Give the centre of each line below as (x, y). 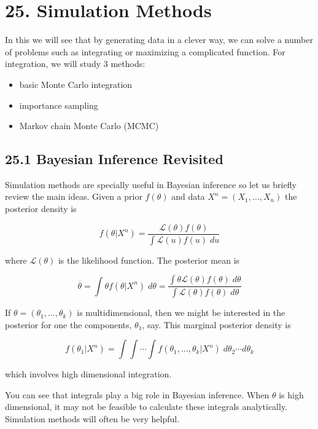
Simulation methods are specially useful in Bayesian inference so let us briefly (151, 184)
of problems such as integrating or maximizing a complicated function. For (145, 51)
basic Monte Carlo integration (76, 84)
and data (188, 196)
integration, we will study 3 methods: (75, 64)
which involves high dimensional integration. (88, 374)
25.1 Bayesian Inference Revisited (114, 159)
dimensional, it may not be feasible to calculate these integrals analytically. (146, 407)
